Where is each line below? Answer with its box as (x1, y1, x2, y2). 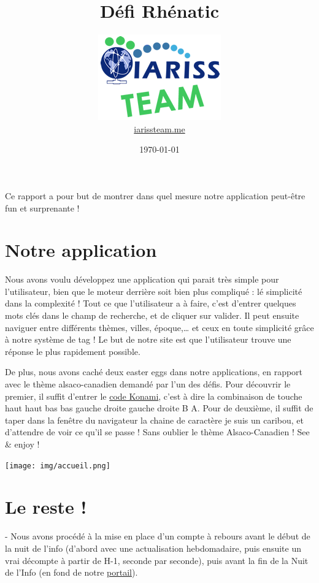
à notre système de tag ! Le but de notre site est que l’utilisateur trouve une (5, 333, 291, 346)
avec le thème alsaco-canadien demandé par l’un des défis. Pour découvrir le (5, 377, 291, 390)
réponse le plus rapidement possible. (5, 345, 140, 357)
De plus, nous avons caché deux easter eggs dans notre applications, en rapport (5, 365, 303, 378)
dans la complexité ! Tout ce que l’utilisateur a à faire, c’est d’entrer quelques (5, 297, 296, 310)
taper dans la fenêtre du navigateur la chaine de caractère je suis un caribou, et (5, 413, 304, 426)
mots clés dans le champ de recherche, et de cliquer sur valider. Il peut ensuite (5, 309, 299, 321)
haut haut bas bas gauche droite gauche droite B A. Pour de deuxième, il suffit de (5, 402, 313, 414)
